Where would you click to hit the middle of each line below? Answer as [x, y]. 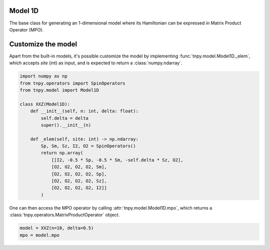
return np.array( [62, 153]
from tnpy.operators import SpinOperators [72, 83]
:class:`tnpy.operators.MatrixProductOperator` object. [64, 215]
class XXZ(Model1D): [45, 104]
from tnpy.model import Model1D [59, 90]
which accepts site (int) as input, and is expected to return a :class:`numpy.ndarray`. [96, 63]
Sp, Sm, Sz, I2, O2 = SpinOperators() [88, 146]
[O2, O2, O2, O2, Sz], [79, 181]
